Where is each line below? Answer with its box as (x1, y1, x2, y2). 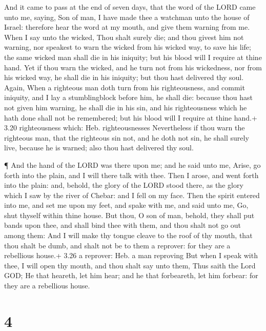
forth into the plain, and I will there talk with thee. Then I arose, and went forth (4, 169, 259, 180)
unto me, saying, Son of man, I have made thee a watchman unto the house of (4, 11, 250, 22)
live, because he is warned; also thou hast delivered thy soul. (4, 142, 194, 153)
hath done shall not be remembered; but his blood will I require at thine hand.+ (4, 112, 257, 123)
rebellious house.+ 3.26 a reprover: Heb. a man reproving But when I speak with (4, 250, 258, 261)
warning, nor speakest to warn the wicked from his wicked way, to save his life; (4, 42, 251, 52)
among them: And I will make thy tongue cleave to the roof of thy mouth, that (4, 230, 253, 241)
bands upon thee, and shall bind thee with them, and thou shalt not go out (4, 220, 241, 230)
